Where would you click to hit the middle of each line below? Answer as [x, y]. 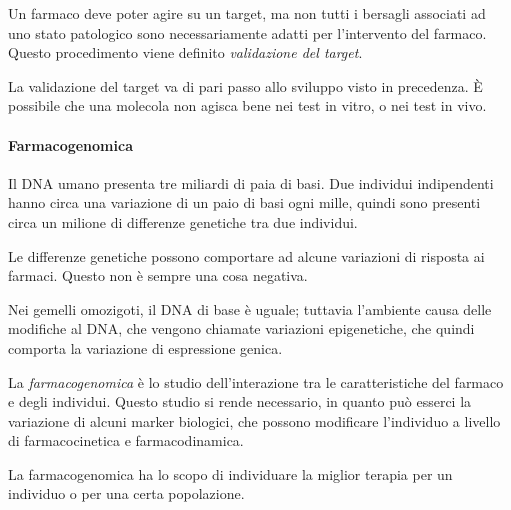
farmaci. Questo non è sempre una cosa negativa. [158, 275]
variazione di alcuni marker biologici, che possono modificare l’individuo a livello [254, 420]
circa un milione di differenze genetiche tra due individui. [183, 221]
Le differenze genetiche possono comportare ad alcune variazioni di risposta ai [246, 255]
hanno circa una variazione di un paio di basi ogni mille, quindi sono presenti [244, 202]
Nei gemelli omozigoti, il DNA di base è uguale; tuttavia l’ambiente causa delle [250, 308]
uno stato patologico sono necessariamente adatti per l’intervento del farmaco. [247, 32]
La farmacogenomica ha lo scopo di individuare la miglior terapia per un [230, 473]
